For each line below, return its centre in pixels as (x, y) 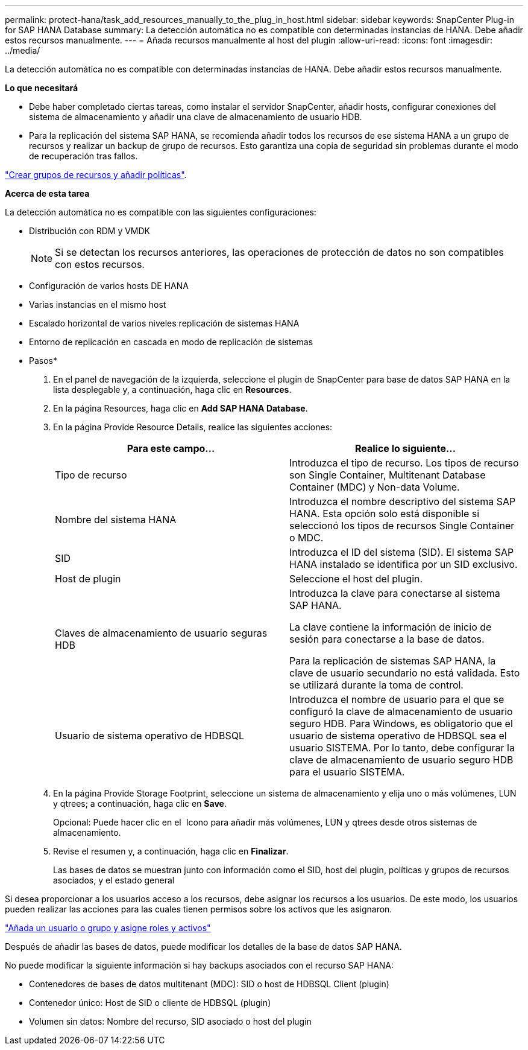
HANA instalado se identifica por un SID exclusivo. (404, 564)
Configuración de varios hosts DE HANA (109, 286)
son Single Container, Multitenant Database (388, 475)
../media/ (23, 50)
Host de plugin (88, 579)
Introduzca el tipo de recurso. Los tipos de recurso (404, 463)
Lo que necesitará (42, 88)
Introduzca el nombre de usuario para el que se (397, 699)
